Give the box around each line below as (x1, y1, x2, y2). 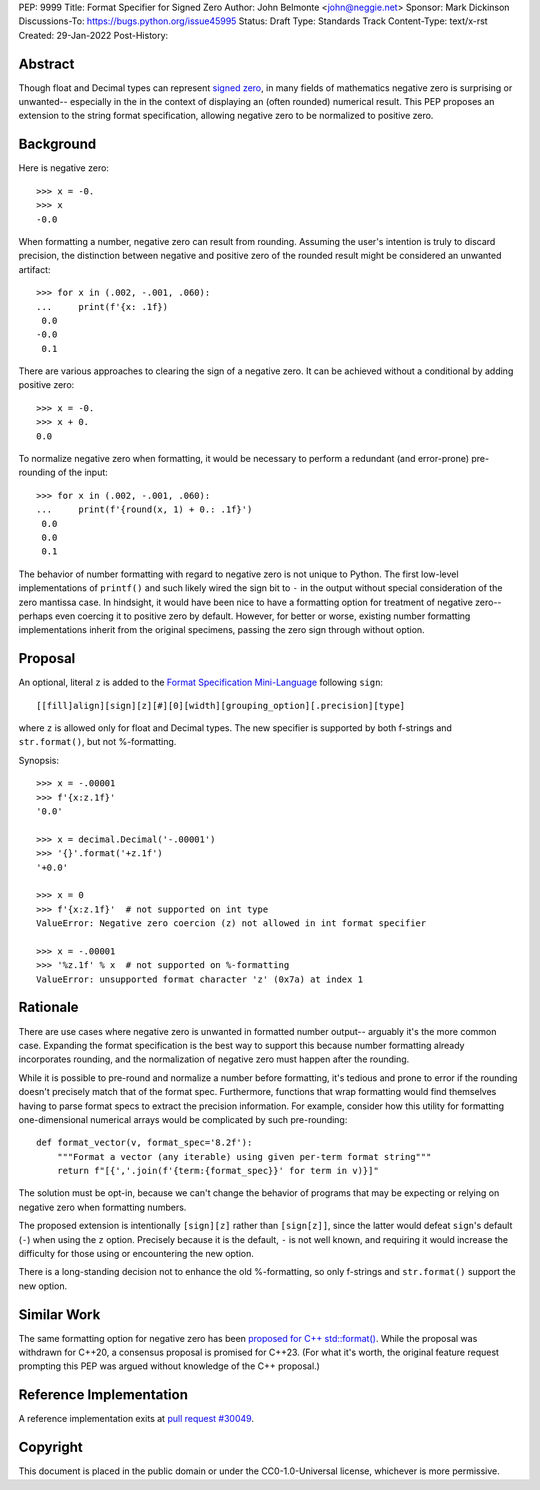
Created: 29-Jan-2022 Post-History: (18, 29, 169, 41)
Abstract (18, 55, 75, 72)
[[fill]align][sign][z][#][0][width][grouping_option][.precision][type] (36, 700, 406, 711)
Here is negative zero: (18, 162, 110, 174)
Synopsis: (18, 754, 60, 766)
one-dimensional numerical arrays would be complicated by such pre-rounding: (18, 1113, 348, 1125)
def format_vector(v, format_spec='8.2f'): (36, 1137, 253, 1149)
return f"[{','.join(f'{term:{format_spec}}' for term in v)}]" (56, 1165, 379, 1177)
